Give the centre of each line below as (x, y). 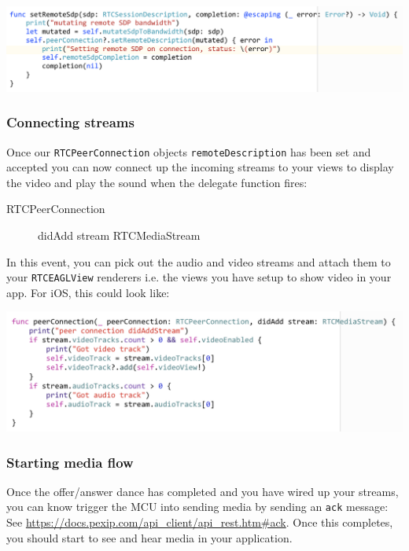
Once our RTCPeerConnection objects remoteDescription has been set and (189, 151)
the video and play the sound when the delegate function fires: (157, 182)
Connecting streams (70, 122)
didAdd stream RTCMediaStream (119, 235)
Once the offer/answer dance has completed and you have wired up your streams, (203, 491)
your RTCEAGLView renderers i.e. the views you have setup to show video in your (199, 277)
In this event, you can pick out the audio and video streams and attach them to (199, 261)
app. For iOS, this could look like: (88, 292)
